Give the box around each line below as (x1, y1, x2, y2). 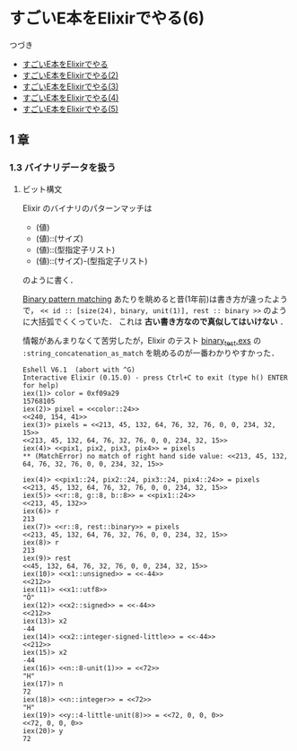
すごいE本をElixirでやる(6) (9, 8, 205, 29)
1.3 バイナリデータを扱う (9, 162, 117, 174)
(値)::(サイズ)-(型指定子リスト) (35, 255, 148, 266)
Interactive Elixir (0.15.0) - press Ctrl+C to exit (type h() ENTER (22, 373, 289, 382)
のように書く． (22, 275, 78, 285)
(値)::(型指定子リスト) (35, 244, 116, 255)
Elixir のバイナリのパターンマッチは (22, 203, 153, 214)
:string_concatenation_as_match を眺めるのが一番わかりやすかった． (22, 347, 280, 359)
